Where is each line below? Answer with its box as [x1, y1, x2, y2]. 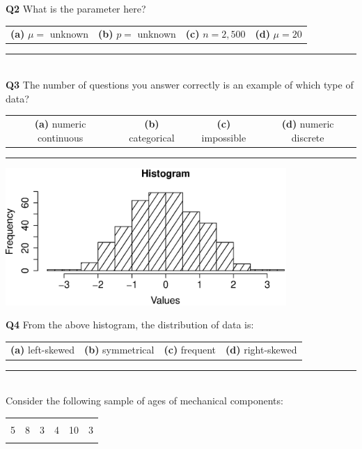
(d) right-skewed [226, 342, 297, 357]
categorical [129, 130, 175, 144]
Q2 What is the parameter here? [6, 1, 146, 15]
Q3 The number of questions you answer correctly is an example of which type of [6, 77, 354, 92]
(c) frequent [164, 342, 217, 357]
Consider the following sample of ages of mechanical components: [6, 393, 283, 408]
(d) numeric [281, 116, 334, 130]
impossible [201, 130, 246, 144]
